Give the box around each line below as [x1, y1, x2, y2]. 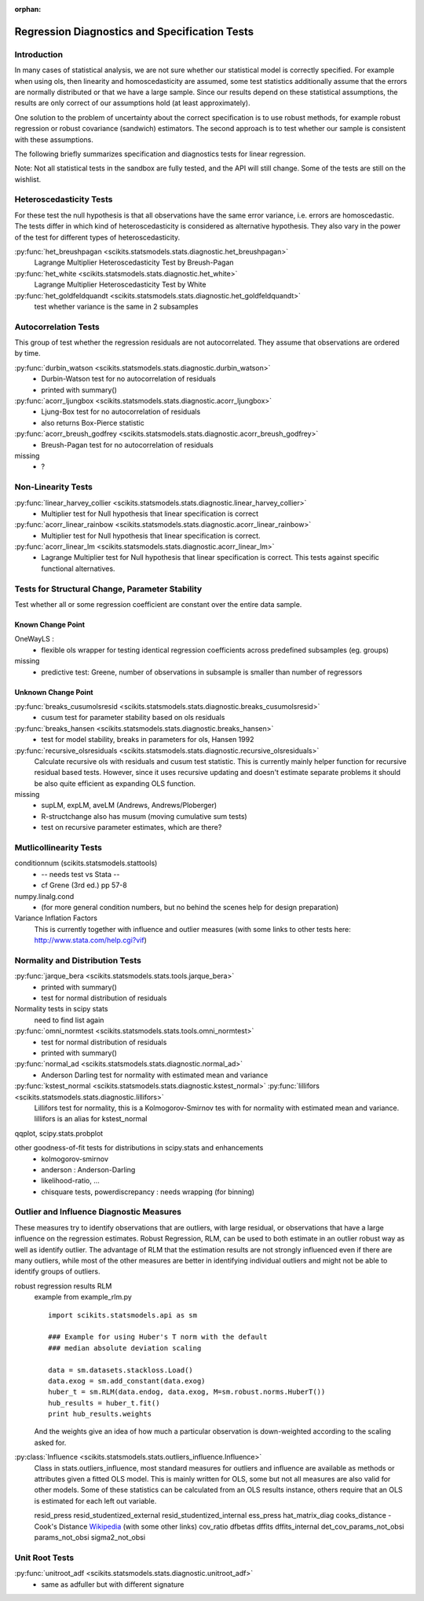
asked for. [34, 1438, 67, 1447]
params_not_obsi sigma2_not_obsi [34, 1532, 145, 1542]
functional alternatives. [41, 564, 115, 573]
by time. [14, 349, 41, 358]
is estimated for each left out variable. [34, 1496, 157, 1505]
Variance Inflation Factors [14, 913, 98, 923]
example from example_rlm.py [34, 1292, 133, 1302]
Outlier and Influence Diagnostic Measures [14, 1206, 182, 1217]
